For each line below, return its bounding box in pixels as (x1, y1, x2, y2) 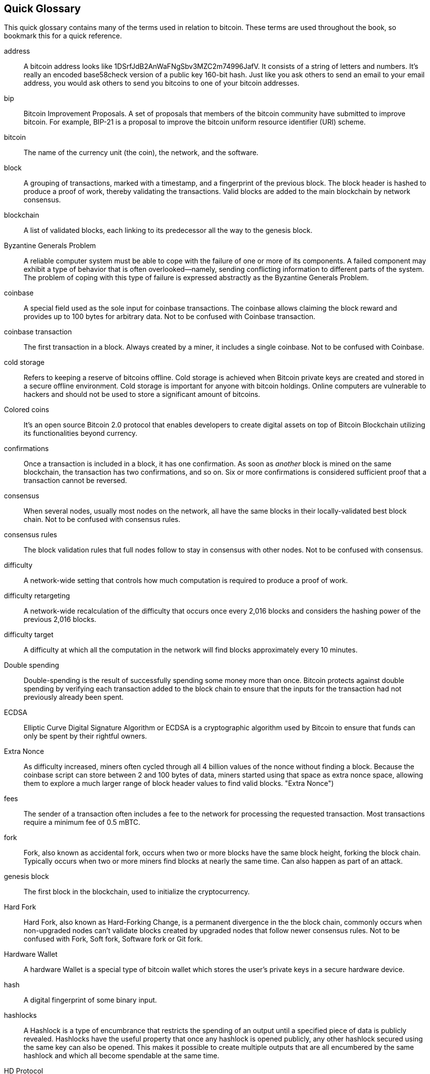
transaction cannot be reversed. (24, 476, 127, 485)
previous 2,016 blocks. (24, 615, 96, 624)
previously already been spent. (24, 693, 124, 702)
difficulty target (4, 630, 54, 639)
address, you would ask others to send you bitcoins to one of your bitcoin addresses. (24, 79, 300, 88)
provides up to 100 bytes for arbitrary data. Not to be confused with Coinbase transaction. (24, 312, 315, 321)
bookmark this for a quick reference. (4, 32, 122, 40)
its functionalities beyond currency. (24, 429, 138, 438)
